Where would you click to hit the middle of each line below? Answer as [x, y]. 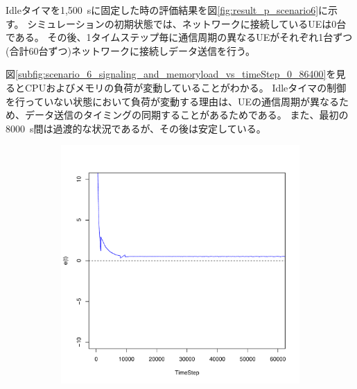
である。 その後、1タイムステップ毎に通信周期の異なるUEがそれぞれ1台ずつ [179, 37]
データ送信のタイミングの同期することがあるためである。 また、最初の [186, 115]
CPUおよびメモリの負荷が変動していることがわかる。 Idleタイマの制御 [185, 87]
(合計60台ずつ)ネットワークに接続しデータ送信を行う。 [131, 50]
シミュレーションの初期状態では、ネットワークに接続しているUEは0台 [187, 23]
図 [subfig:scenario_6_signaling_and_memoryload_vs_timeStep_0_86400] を [171, 74]
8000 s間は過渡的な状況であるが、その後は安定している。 [136, 128]
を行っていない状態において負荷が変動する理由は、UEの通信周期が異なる [172, 101]
